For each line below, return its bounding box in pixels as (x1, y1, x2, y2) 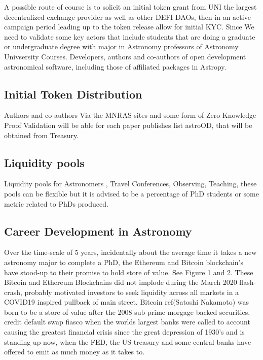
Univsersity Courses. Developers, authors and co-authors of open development (4, 51, 246, 61)
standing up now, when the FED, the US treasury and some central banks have (4, 336, 251, 347)
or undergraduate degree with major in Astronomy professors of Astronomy (4, 41, 239, 52)
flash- (239, 277, 256, 287)
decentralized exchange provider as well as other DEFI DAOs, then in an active (4, 11, 251, 22)
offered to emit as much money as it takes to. (4, 346, 145, 357)
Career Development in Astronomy (4, 223, 192, 239)
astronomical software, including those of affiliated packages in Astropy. (4, 61, 227, 72)
